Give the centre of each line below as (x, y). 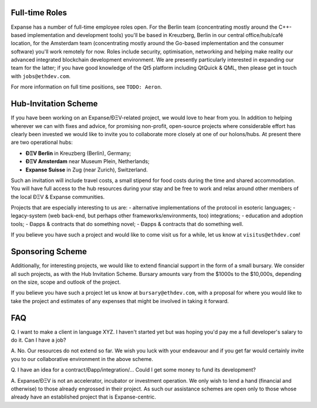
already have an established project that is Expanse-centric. (84, 397)
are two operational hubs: (42, 142)
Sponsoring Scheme (49, 252)
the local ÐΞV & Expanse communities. (58, 197)
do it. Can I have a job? (38, 340)
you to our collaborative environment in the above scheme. (82, 359)
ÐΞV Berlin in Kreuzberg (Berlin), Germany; (78, 153)
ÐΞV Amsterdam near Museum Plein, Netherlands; (87, 161)
